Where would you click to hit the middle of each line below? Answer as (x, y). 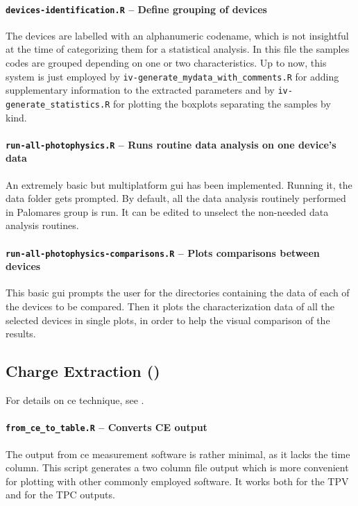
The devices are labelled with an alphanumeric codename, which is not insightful (177, 35)
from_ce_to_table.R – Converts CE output (106, 427)
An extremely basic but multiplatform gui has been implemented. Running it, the (179, 184)
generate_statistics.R (58, 104)
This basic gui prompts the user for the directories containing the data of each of (178, 293)
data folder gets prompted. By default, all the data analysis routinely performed (176, 198)
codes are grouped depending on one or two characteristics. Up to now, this (166, 63)
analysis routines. (42, 225)
